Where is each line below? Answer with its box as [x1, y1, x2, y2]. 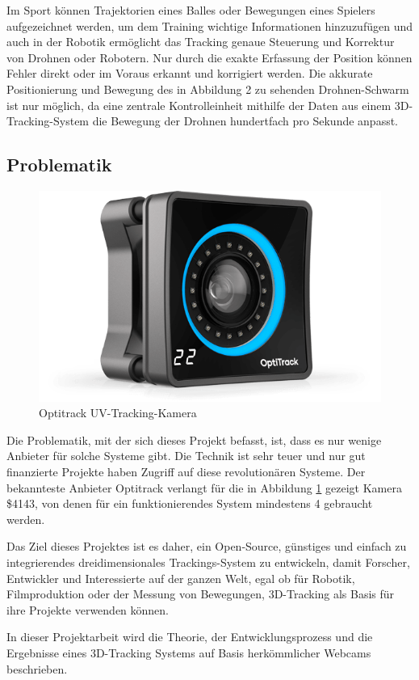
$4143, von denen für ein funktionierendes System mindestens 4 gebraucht [6, 495, 373, 512]
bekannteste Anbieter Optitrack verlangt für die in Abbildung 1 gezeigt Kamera [6, 479, 402, 496]
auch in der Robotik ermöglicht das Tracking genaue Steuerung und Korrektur [6, 33, 395, 50]
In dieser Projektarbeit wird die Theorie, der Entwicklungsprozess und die [6, 628, 373, 645]
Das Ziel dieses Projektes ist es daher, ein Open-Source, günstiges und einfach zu [6, 538, 407, 555]
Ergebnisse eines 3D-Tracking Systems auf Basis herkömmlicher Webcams [6, 644, 371, 661]
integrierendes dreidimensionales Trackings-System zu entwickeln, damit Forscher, [6, 553, 410, 570]
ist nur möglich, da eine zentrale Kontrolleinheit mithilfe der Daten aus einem [6, 96, 392, 113]
